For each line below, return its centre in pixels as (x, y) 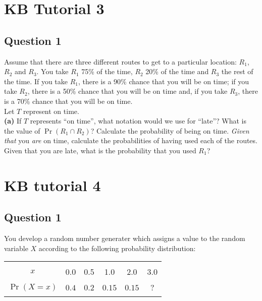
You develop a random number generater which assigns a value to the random (125, 238)
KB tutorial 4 (53, 185)
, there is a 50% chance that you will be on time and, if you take (127, 91)
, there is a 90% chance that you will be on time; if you (164, 81)
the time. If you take (36, 81)
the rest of (237, 71)
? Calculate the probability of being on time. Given (170, 130)
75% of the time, (107, 71)
